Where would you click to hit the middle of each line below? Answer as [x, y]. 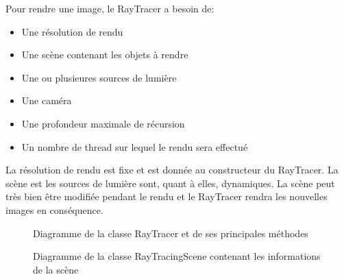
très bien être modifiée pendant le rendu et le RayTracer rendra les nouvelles [167, 196]
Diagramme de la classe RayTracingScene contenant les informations [177, 256]
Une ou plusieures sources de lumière [99, 77]
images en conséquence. [54, 209]
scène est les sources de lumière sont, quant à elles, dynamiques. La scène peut [170, 183]
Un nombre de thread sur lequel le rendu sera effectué [135, 146]
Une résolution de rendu [72, 31]
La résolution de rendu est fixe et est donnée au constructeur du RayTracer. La [172, 170]
